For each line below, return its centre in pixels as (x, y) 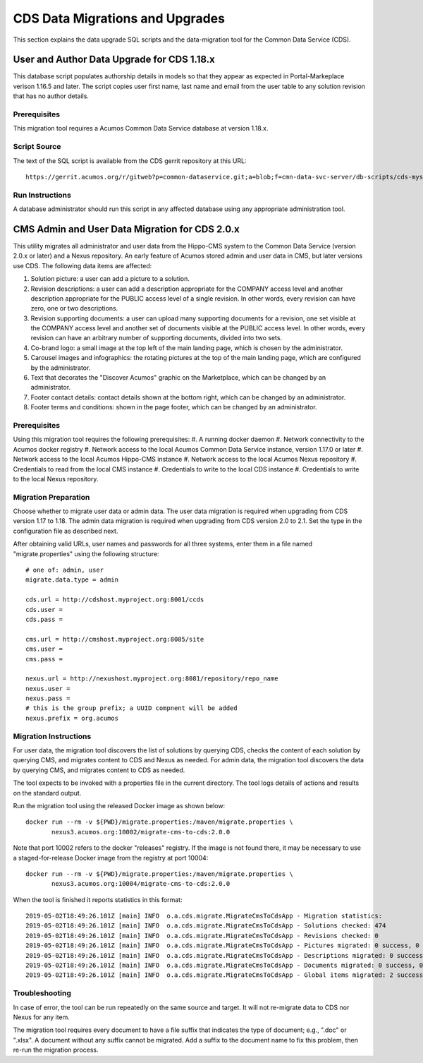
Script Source (37, 147)
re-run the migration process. (56, 1050)
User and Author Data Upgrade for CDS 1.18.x (114, 60)
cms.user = (44, 649)
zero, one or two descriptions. (74, 308)
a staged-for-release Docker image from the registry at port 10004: (111, 858)
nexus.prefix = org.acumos (72, 718)
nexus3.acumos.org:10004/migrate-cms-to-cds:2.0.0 (141, 884)
